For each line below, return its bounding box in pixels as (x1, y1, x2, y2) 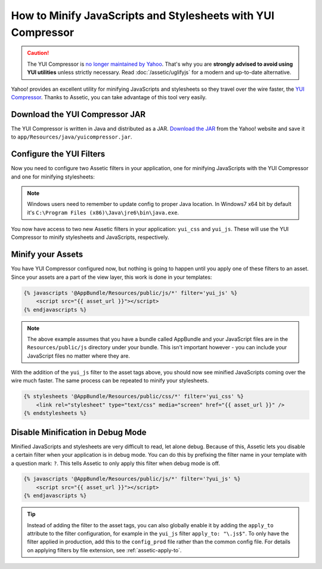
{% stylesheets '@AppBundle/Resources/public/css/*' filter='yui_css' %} (23, 393, 244, 400)
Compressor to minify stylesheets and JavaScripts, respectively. (11, 233, 169, 241)
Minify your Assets (11, 250, 83, 260)
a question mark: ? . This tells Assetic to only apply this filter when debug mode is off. (11, 460, 220, 467)
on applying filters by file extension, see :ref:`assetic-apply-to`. (27, 546, 182, 553)
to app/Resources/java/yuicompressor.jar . (11, 133, 132, 140)
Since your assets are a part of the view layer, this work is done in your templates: (11, 273, 212, 281)
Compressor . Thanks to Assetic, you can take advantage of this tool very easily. (11, 93, 207, 101)
